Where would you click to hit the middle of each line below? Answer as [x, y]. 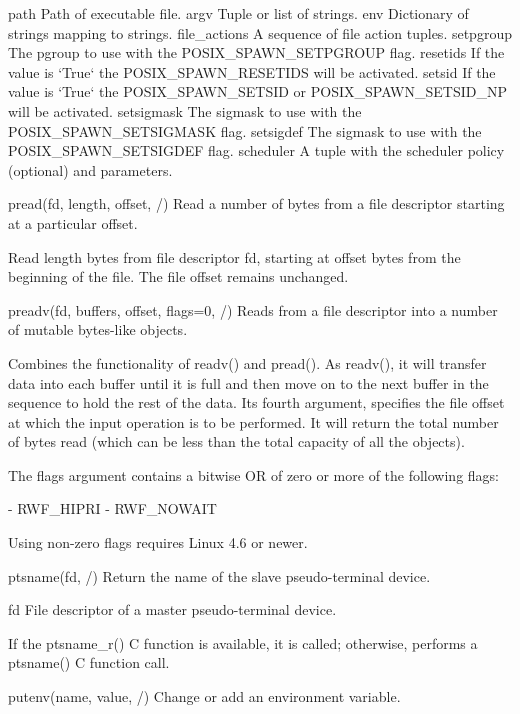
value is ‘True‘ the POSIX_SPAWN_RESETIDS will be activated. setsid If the [252, 71]
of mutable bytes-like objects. [98, 329]
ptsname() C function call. [89, 662]
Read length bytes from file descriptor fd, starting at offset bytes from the [234, 256]
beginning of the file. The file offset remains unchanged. [178, 276]
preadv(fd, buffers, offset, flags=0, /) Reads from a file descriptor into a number [253, 309]
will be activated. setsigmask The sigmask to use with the [185, 110]
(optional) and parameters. [90, 169]
